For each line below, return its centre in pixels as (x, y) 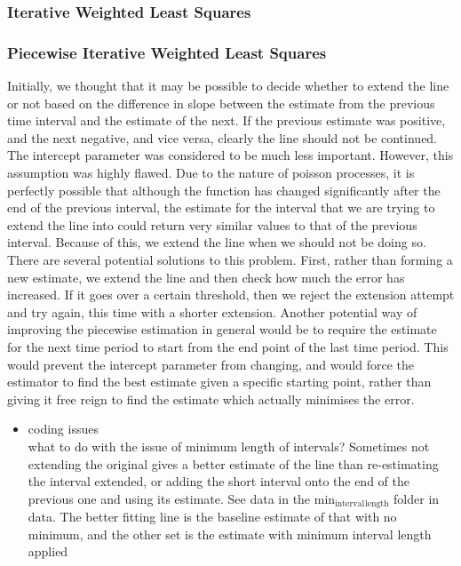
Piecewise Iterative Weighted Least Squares (167, 52)
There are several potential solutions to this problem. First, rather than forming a (230, 259)
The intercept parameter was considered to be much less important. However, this (230, 155)
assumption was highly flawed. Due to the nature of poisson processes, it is (211, 173)
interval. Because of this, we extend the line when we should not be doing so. (217, 242)
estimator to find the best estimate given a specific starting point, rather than (219, 382)
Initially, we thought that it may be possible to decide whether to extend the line (228, 86)
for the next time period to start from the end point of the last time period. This (228, 346)
